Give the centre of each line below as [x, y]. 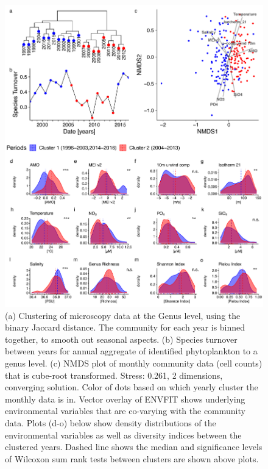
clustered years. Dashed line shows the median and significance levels [134, 447]
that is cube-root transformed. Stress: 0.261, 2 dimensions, [114, 375]
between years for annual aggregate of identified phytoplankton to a [131, 351]
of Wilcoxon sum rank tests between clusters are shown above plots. [132, 458]
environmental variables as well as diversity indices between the [123, 435]
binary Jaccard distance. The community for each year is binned [125, 327]
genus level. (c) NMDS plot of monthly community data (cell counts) [134, 363]
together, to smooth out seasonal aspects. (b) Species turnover [121, 339]
